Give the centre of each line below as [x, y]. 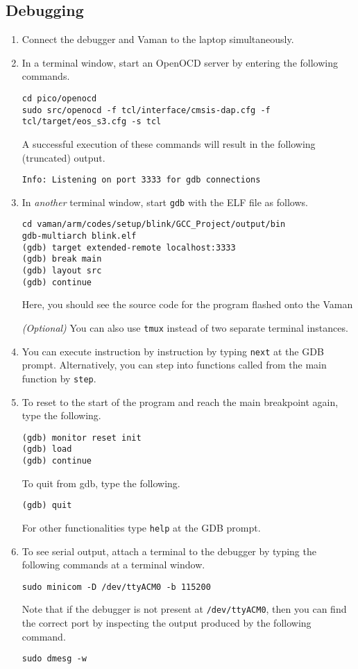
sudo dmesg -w [54, 659]
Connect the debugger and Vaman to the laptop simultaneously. [158, 39]
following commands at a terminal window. [113, 565]
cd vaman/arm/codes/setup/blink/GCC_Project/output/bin [154, 225]
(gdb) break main [62, 259]
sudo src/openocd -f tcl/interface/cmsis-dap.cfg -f [146, 110]
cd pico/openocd [59, 98]
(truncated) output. [63, 157]
